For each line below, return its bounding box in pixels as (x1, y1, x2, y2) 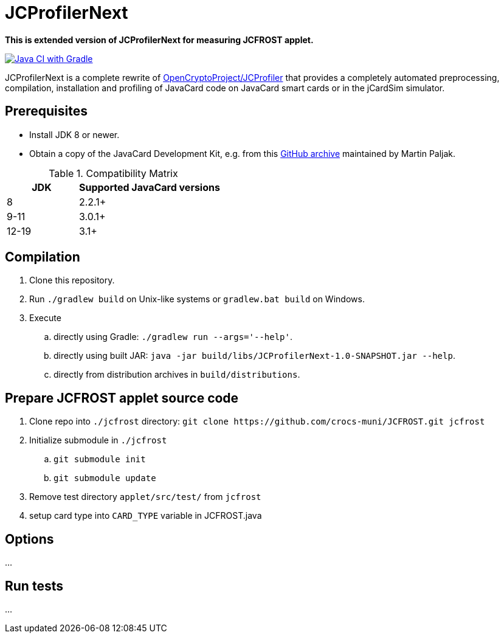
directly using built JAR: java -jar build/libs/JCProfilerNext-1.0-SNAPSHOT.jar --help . (54, 350, 455, 361)
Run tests (5, 578, 63, 594)
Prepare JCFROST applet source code (5, 390, 239, 406)
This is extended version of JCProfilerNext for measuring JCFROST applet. (5, 34, 314, 45)
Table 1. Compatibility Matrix (49, 167, 178, 179)
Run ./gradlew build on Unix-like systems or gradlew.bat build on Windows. (29, 294, 365, 305)
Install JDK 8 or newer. (29, 129, 120, 140)
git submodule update (54, 473, 156, 484)
